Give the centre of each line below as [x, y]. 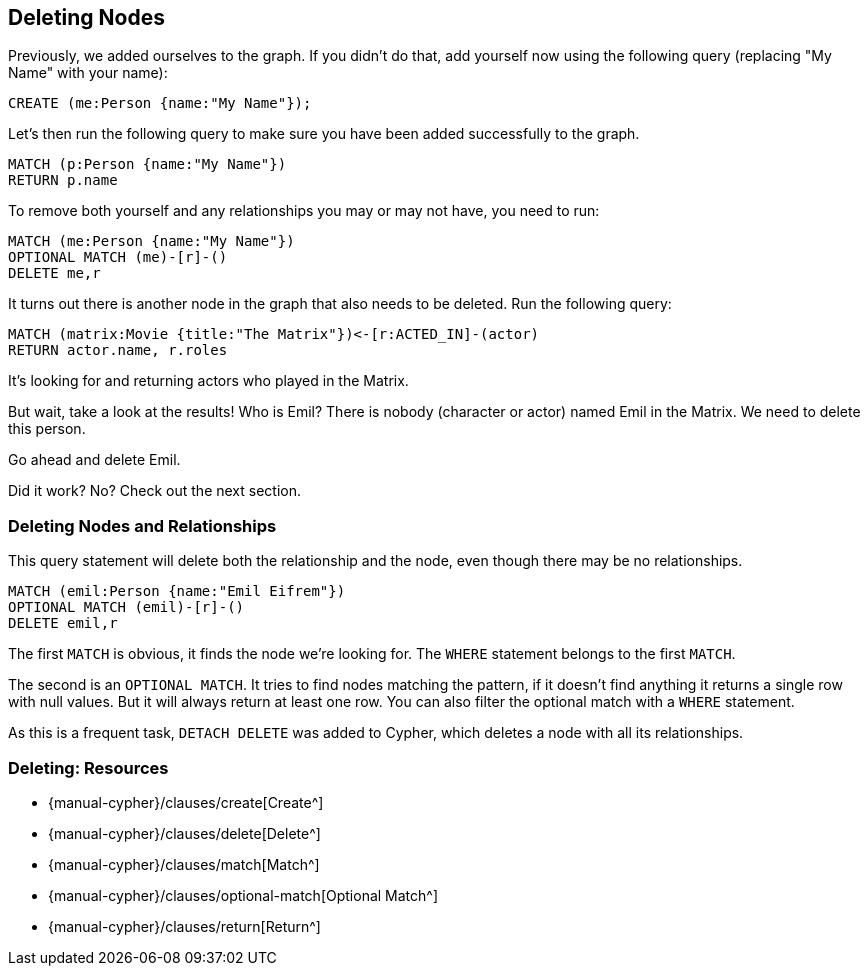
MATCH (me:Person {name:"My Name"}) [151, 241]
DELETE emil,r [63, 623]
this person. [47, 429]
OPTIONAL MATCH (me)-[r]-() [118, 257]
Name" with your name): [88, 73]
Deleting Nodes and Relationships [142, 525]
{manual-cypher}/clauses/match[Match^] [184, 864]
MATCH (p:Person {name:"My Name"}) [147, 164]
